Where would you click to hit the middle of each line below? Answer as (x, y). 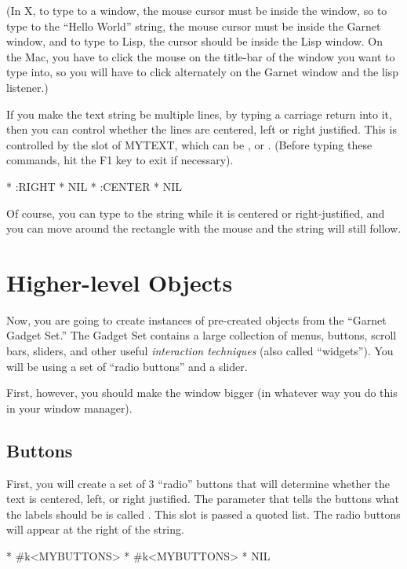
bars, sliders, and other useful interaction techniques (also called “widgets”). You (200, 351)
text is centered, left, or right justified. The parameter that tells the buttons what (203, 499)
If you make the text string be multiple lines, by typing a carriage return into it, (199, 114)
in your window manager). (69, 407)
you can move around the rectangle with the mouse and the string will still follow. (204, 228)
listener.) (27, 87)
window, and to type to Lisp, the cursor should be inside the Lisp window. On (194, 41)
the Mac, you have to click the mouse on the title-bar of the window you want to (201, 56)
